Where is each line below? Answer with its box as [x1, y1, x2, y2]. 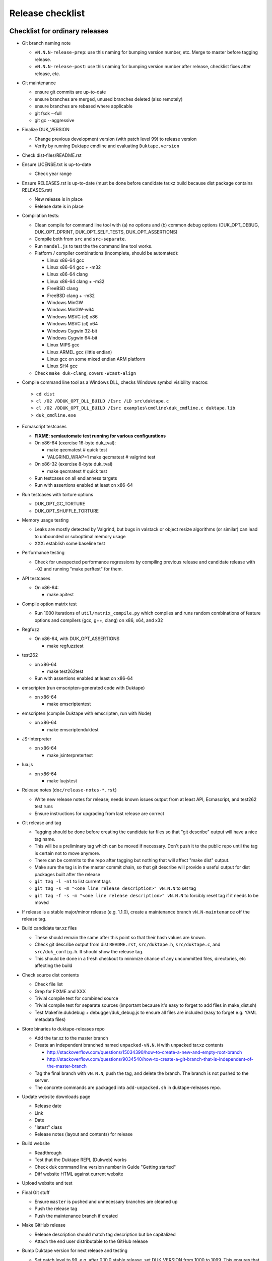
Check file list [34, 981, 63, 987]
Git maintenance [22, 80, 56, 86]
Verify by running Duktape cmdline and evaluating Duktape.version [34, 143, 180, 149]
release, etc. [34, 71, 60, 77]
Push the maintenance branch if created [34, 1213, 118, 1219]
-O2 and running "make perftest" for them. [34, 566, 123, 572]
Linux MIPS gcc [47, 342, 80, 348]
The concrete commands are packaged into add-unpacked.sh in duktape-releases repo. [34, 1084, 221, 1091]
